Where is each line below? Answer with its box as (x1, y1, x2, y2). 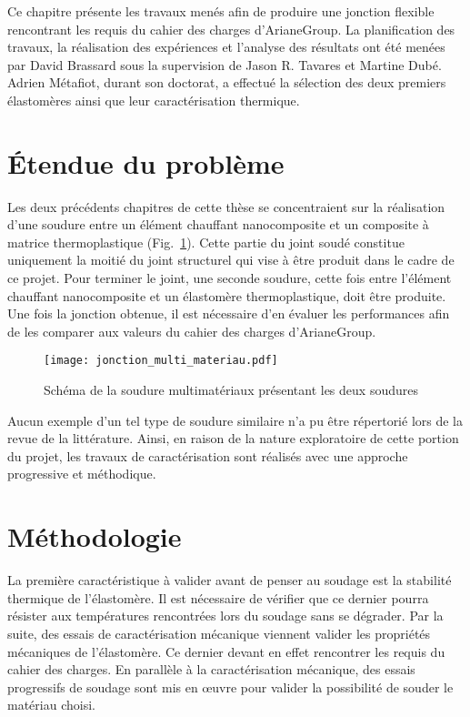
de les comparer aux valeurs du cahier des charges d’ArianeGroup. (7, 321, 376, 340)
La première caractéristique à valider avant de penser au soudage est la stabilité (7, 571, 452, 590)
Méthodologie (7, 518, 182, 555)
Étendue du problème (7, 144, 285, 181)
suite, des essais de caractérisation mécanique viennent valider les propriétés (7, 623, 431, 642)
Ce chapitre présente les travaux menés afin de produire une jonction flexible (7, 2, 435, 20)
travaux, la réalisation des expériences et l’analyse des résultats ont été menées (7, 37, 445, 56)
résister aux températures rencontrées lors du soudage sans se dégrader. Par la (7, 606, 444, 625)
